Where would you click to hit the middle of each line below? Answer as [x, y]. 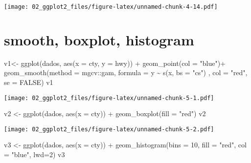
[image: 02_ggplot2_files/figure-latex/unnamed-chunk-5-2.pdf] [109, 129]
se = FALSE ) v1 [29, 82]
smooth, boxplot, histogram [99, 39]
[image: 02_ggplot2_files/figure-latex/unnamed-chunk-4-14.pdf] [111, 7]
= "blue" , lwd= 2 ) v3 [34, 154]
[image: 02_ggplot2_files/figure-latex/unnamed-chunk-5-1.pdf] [109, 98]
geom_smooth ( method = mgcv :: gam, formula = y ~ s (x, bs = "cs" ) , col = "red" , [126, 72]
